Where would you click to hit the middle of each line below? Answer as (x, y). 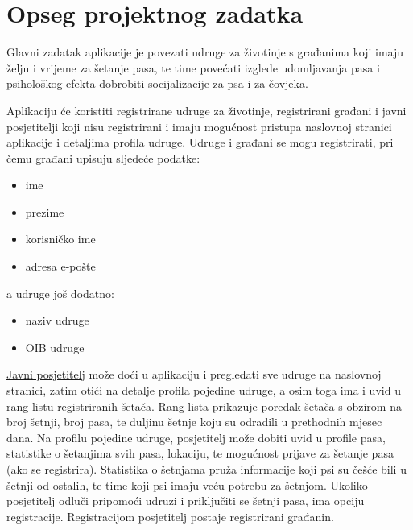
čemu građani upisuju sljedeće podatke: (103, 157)
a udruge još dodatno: (60, 293)
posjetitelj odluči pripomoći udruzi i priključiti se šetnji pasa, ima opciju (186, 501)
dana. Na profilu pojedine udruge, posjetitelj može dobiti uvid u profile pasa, (196, 437)
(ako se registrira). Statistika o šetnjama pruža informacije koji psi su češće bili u (206, 469)
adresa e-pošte (60, 266)
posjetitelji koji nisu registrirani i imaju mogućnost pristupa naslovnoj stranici (199, 126)
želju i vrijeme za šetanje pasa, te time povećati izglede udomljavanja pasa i (193, 67)
